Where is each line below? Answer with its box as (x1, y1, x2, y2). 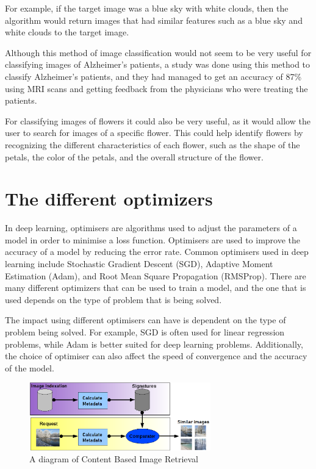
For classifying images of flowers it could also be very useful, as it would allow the (5, 114, 311, 127)
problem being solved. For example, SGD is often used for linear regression (5, 326, 285, 338)
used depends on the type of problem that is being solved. (5, 293, 222, 306)
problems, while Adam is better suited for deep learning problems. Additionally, (5, 337, 303, 350)
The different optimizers (5, 186, 213, 211)
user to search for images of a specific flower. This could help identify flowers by (5, 126, 303, 139)
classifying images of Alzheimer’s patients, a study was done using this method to (5, 58, 311, 71)
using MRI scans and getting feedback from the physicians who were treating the (5, 82, 308, 95)
